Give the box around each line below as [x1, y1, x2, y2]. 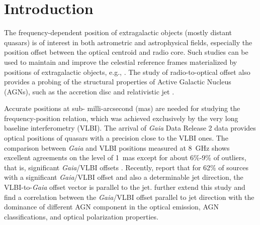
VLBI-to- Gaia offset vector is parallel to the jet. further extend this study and [4, 182, 245, 192]
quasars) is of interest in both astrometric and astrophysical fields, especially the [4, 37, 252, 47]
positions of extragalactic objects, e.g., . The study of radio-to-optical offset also [4, 66, 250, 77]
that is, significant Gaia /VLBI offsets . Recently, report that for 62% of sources [4, 162, 249, 172]
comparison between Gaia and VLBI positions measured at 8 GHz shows [4, 142, 230, 153]
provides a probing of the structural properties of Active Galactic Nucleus [4, 76, 231, 87]
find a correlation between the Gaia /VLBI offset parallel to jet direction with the [4, 191, 254, 202]
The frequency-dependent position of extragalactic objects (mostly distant [4, 27, 232, 38]
